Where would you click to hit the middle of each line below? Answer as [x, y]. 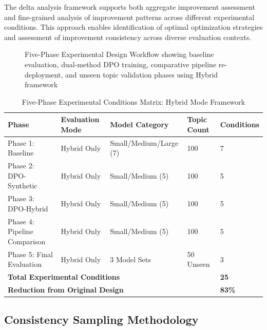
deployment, [44, 74]
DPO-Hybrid [28, 208]
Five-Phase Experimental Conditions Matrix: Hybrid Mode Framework [133, 101]
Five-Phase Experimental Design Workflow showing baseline [119, 54]
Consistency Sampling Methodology [101, 319]
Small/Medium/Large [144, 142]
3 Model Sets [130, 259]
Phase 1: [21, 142]
